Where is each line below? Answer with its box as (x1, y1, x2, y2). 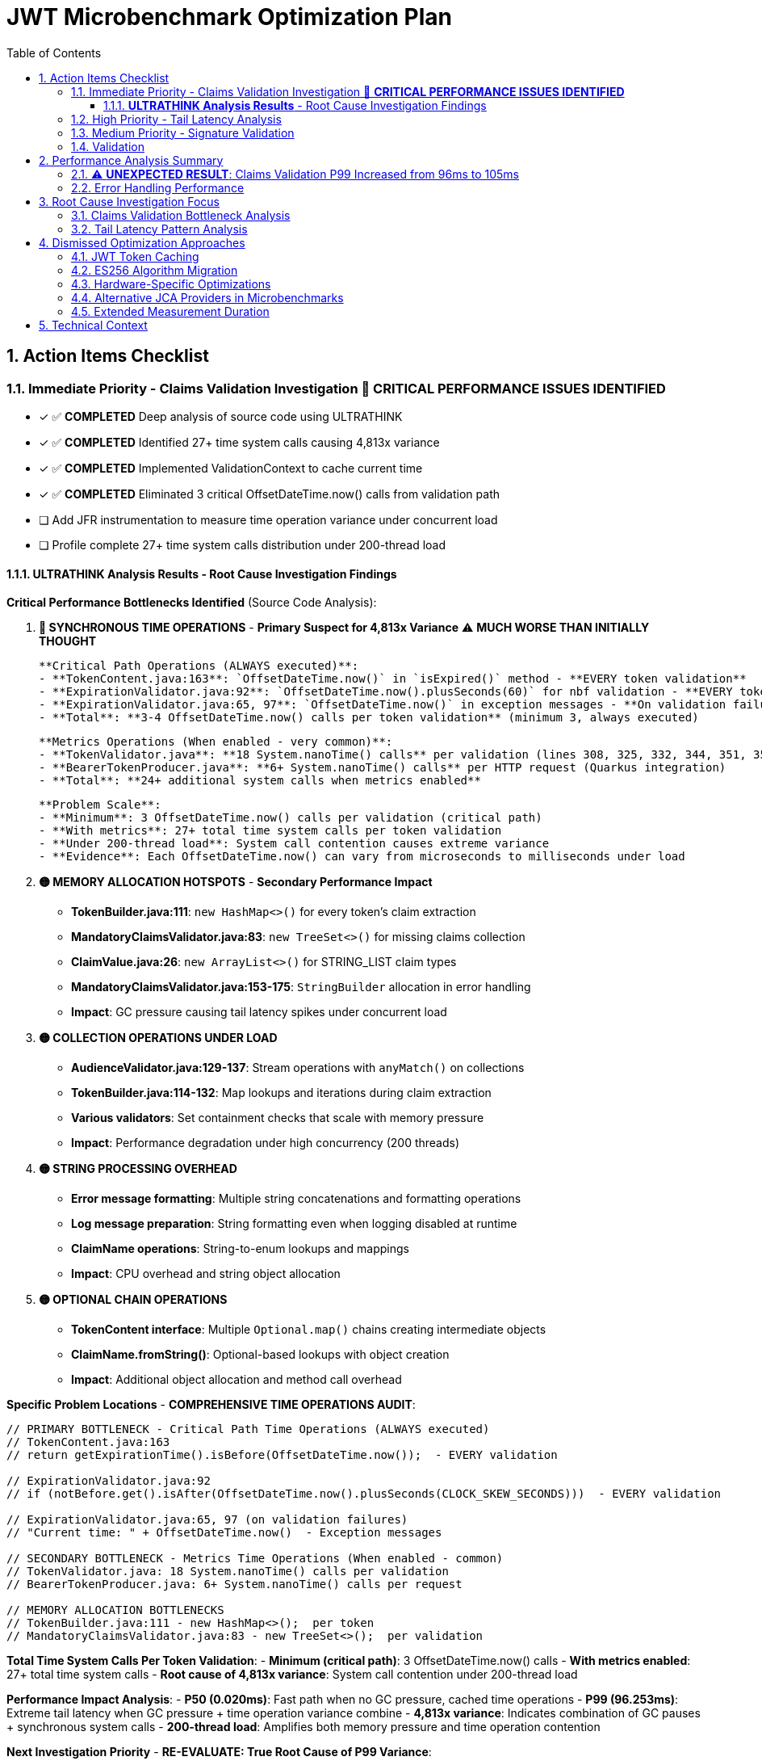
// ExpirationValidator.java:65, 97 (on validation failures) (6, 1513, 408, 1527)
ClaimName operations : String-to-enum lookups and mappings (71, 1242, 409, 1256)
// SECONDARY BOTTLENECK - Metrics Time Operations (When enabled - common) (6, 1552, 504, 1566)
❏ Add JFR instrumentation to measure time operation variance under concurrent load (39, 512, 498, 527)
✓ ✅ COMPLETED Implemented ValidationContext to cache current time (39, 460, 423, 475)
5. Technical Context (39, 317, 148, 332)
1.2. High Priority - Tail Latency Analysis (71, 111, 282, 126)
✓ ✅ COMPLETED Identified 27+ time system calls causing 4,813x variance (39, 435, 440, 449)
